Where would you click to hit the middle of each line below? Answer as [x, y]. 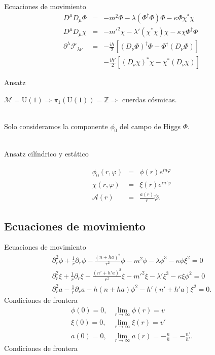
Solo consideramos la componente [56, 126]
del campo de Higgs [150, 126]
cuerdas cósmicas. [149, 99]
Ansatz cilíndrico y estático [46, 154]
